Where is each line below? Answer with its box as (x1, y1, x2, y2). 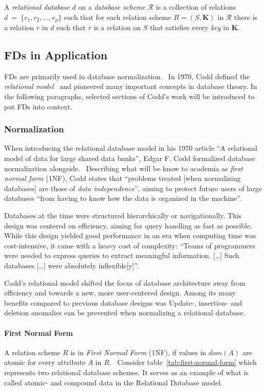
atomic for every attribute (4, 357, 85, 367)
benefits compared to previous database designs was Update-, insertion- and (4, 297, 242, 308)
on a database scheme (78, 2, 145, 12)
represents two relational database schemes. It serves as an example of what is (4, 366, 249, 377)
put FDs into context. (4, 101, 73, 111)
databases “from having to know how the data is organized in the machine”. (4, 193, 241, 203)
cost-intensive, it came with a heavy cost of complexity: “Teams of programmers (4, 240, 255, 250)
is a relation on (94, 22, 141, 33)
